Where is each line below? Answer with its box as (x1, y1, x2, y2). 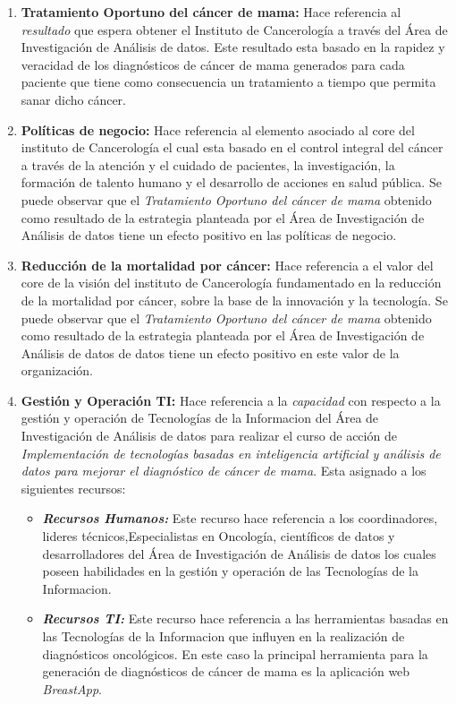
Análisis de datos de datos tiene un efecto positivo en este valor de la (21, 343, 400, 362)
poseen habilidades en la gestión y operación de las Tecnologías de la (42, 562, 418, 580)
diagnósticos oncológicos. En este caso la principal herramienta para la (42, 644, 428, 663)
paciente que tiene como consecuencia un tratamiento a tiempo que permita (21, 73, 436, 91)
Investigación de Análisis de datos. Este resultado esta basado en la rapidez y (21, 38, 445, 56)
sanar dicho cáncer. (21, 90, 127, 108)
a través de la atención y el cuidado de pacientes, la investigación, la (21, 155, 395, 174)
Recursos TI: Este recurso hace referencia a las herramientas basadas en (42, 609, 449, 628)
